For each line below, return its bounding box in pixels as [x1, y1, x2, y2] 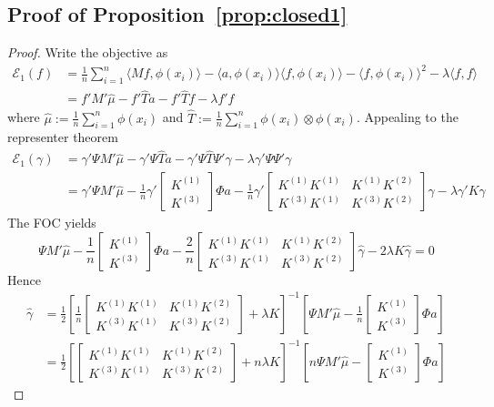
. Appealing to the [356, 107, 459, 127]
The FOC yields [7, 213, 96, 232]
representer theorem [7, 127, 118, 147]
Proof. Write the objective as [7, 43, 168, 62]
